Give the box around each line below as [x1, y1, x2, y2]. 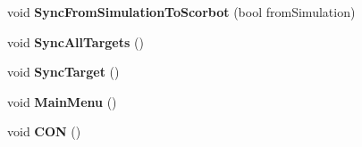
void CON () [7, 122, 81, 141]
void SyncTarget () [7, 62, 120, 81]
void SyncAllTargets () [7, 32, 144, 51]
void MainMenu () [7, 92, 117, 110]
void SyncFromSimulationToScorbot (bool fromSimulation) [7, 3, 356, 20]
